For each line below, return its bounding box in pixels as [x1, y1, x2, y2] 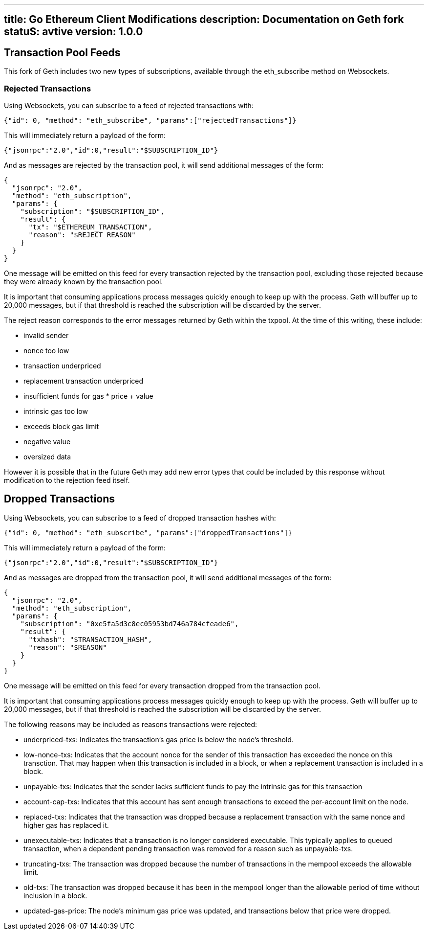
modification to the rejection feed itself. [4, 476, 130, 485]
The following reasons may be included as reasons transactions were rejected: [4, 720, 257, 729]
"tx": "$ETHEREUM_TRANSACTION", [28, 223, 152, 231]
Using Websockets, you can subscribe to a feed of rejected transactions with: [4, 101, 254, 110]
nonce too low [23, 346, 69, 355]
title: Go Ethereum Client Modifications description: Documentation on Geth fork [4, 13, 404, 26]
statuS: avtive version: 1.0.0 [4, 25, 143, 38]
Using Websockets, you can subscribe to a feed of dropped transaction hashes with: [4, 513, 276, 522]
